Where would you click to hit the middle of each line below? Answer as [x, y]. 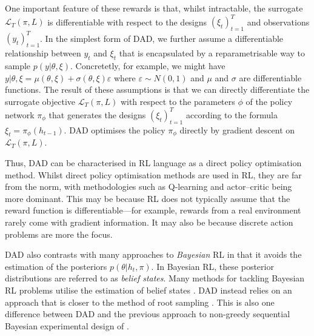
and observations [278, 22]
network [20, 114]
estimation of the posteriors [56, 266]
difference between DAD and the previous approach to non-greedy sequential [148, 314]
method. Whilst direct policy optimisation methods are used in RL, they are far [153, 174]
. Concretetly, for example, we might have [148, 65]
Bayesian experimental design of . [67, 325]
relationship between [43, 53]
